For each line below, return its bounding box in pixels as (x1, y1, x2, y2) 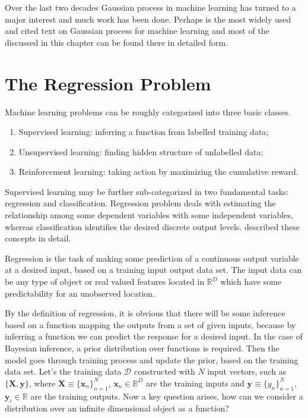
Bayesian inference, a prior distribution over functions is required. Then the (5, 342, 280, 354)
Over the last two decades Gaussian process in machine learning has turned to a (5, 1, 296, 13)
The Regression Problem (5, 71, 211, 95)
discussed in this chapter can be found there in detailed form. (5, 36, 228, 48)
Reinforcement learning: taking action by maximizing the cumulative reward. (18, 165, 299, 178)
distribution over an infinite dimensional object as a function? (5, 402, 229, 414)
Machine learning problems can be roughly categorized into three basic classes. (5, 105, 291, 118)
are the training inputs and (146, 376, 245, 389)
